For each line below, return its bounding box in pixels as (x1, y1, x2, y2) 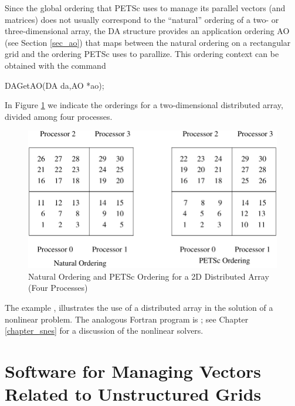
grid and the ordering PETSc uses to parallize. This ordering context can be (5, 48, 279, 60)
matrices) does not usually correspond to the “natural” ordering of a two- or (5, 13, 279, 25)
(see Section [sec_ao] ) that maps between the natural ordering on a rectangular (5, 36, 291, 48)
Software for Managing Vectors (5, 359, 261, 383)
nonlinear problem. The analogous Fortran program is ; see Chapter (5, 313, 249, 325)
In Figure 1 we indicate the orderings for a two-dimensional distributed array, (5, 99, 283, 111)
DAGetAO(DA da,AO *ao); (5, 79, 104, 91)
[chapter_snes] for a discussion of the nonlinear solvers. (5, 324, 204, 337)
